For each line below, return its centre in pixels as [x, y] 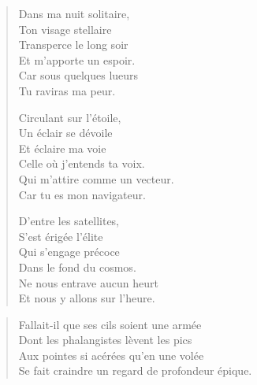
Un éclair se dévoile [65, 133]
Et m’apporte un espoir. [77, 59]
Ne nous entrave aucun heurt [88, 282]
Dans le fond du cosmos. [77, 267]
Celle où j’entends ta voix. [82, 163]
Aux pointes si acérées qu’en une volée [111, 355]
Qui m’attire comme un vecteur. [96, 178]
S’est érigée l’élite [61, 236]
